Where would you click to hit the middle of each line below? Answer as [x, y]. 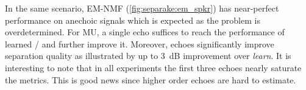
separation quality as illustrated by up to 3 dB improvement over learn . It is [148, 56]
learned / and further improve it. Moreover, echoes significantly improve [140, 43]
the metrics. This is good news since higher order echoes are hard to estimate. [151, 79]
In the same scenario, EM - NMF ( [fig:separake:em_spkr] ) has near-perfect [142, 8]
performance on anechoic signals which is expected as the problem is [133, 20]
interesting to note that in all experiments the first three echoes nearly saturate [153, 67]
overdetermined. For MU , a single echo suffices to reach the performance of [145, 32]
